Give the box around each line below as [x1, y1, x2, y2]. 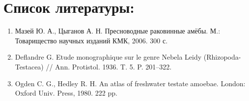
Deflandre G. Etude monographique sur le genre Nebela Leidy [15, 52, 202, 62]
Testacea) [15, 61, 44, 71]
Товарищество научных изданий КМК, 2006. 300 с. [15, 35, 168, 45]
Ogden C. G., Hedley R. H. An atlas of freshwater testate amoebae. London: [15, 78, 246, 88]
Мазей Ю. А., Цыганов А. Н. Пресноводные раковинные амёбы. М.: [15, 26, 221, 36]
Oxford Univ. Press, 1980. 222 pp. [15, 88, 117, 98]
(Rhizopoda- [203, 52, 241, 62]
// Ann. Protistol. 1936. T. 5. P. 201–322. [46, 61, 172, 71]
